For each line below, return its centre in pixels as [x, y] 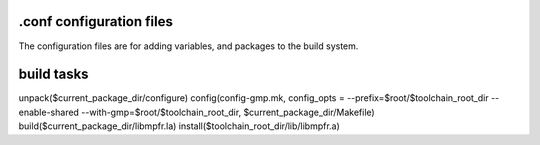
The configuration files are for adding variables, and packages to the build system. [188, 46]
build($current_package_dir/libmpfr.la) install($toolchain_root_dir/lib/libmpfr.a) [179, 126]
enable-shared [49, 112]
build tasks [53, 74]
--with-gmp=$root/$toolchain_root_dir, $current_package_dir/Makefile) [228, 112]
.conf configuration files [96, 21]
